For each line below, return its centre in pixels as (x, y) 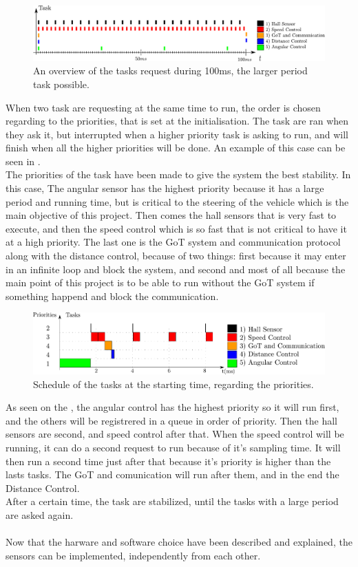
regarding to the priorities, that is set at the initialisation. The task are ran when (177, 121)
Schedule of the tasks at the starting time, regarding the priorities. (173, 384)
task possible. (61, 84)
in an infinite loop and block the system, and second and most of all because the (176, 269)
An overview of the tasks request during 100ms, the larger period (170, 71)
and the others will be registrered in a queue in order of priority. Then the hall (171, 420)
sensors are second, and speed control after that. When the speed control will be (175, 434)
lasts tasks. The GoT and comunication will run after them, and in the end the (172, 474)
